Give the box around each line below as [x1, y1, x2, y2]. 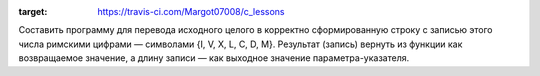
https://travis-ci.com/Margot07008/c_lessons [97, 6, 285, 17]
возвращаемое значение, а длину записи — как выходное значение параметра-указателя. [18, 52, 410, 64]
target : [18, 6, 48, 17]
